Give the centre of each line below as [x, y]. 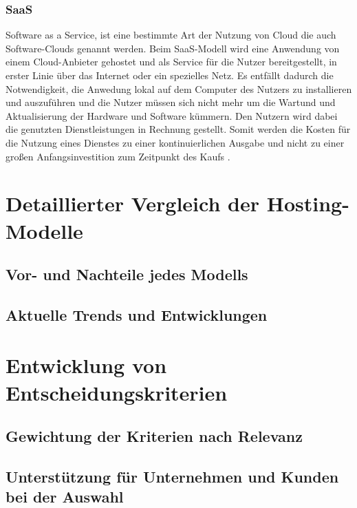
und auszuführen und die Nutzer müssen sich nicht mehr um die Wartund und [171, 102]
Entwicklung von [86, 365]
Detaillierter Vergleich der [132, 203]
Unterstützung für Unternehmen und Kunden [172, 477]
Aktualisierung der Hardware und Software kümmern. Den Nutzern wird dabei [172, 115]
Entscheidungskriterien [117, 392]
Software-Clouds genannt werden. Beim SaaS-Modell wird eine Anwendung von [173, 48]
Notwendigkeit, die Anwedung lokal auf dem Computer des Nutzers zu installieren [179, 88]
